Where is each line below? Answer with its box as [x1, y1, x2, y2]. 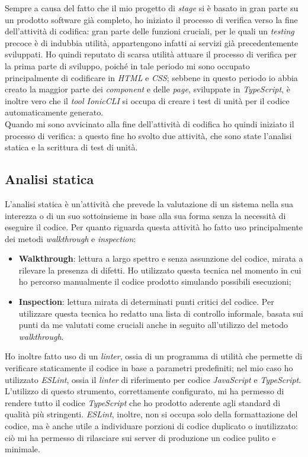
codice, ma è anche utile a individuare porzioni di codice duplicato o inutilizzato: [5, 420, 298, 432]
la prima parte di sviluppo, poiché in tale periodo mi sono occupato [5, 59, 250, 72]
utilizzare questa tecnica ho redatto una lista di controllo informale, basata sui [18, 307, 303, 319]
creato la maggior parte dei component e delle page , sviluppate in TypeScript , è [5, 83, 290, 95]
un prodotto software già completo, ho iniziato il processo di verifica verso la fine [5, 13, 298, 25]
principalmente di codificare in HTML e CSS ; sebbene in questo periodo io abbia [5, 71, 298, 83]
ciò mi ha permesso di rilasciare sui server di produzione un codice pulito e [5, 431, 276, 443]
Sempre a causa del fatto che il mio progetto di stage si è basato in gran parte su [5, 2, 299, 14]
